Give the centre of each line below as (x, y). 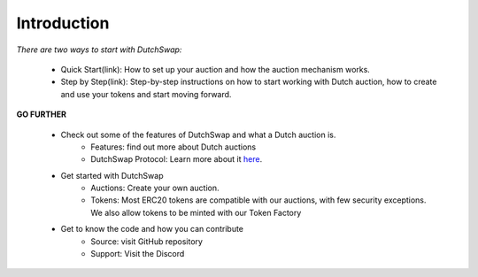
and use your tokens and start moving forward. (146, 94)
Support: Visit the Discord (138, 254)
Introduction (63, 23)
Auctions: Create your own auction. (155, 188)
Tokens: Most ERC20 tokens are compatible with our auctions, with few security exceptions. (258, 200)
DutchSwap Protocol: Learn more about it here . (177, 159)
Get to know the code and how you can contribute (152, 229)
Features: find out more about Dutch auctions (173, 147)
